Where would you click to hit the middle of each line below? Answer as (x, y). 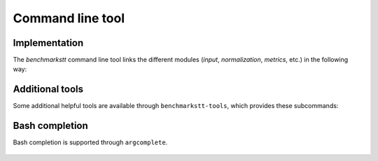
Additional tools (48, 90)
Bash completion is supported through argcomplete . (90, 142)
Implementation (48, 43)
